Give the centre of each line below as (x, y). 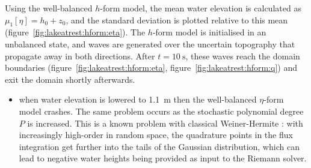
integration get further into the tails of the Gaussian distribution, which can (159, 146)
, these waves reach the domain (243, 55)
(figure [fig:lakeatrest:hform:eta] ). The (75, 32)
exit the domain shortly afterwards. (70, 79)
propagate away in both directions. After (80, 55)
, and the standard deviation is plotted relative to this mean (177, 19)
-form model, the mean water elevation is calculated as (201, 8)
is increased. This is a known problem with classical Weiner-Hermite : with (165, 123)
